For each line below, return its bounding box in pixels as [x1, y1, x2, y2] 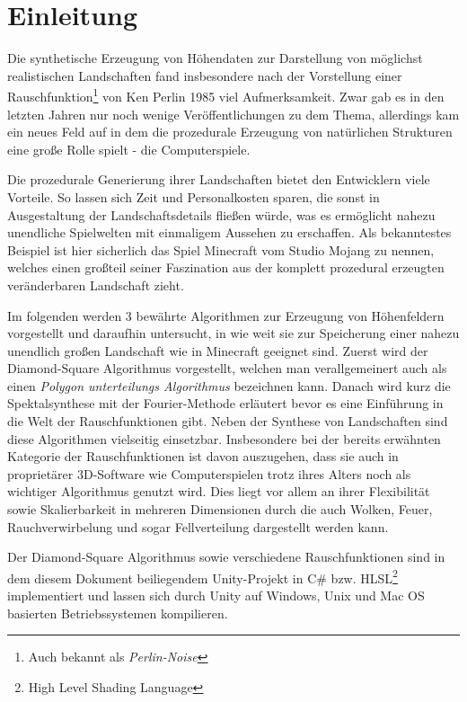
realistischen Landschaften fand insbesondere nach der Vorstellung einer [7, 66, 402, 84]
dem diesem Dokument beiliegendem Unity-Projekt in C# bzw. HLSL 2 [7, 565, 398, 587]
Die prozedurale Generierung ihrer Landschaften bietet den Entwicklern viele [7, 170, 430, 189]
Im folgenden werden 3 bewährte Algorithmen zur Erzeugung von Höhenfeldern [7, 306, 445, 324]
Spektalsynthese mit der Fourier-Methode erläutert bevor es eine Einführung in [7, 394, 444, 413]
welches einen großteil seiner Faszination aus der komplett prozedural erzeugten [7, 258, 445, 277]
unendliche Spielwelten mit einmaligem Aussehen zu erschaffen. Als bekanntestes [7, 223, 452, 242]
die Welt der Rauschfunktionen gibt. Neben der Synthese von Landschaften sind [7, 412, 448, 431]
